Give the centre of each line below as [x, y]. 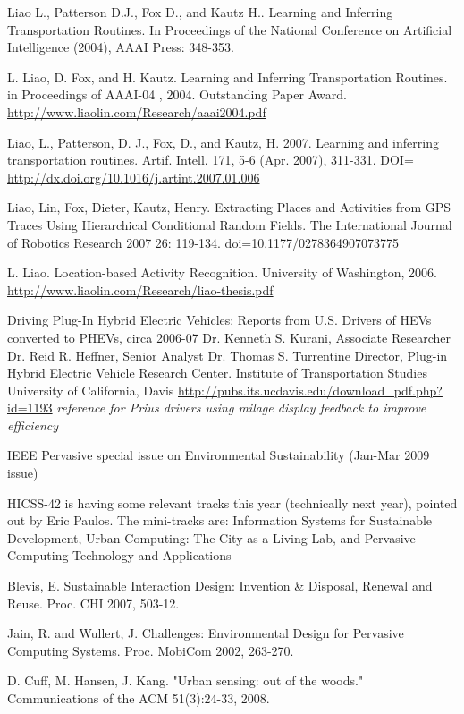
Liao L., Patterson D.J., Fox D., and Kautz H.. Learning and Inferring [200, 12]
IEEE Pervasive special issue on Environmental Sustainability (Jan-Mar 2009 [219, 455]
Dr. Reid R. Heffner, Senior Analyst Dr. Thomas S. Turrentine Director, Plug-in [228, 355]
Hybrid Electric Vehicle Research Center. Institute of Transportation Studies [217, 373]
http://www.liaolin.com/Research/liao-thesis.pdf [140, 289]
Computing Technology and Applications [119, 555]
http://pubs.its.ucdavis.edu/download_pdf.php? [310, 390]
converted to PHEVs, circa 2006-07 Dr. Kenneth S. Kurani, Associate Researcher [229, 337]
